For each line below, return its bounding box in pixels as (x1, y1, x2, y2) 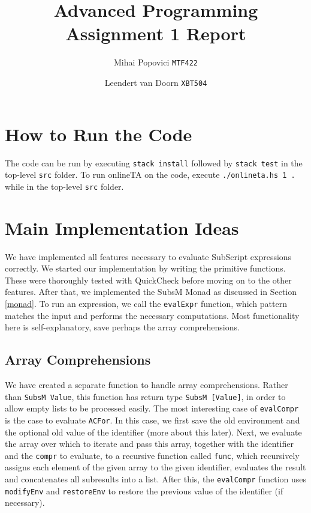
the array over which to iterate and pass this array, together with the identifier (5, 437, 294, 450)
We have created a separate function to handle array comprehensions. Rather (5, 378, 288, 391)
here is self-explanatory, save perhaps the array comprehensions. (5, 321, 240, 333)
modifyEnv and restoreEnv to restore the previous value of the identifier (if (5, 484, 283, 497)
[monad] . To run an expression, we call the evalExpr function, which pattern (5, 297, 287, 310)
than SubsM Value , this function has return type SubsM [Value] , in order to (5, 390, 286, 402)
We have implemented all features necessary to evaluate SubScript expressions (5, 250, 292, 263)
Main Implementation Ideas (5, 215, 239, 240)
